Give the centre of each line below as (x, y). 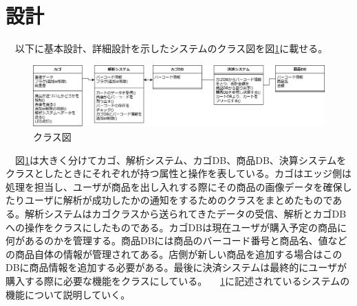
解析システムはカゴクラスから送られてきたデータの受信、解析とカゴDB (185, 213)
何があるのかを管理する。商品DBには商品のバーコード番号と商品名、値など (176, 240)
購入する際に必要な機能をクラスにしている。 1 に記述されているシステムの (178, 280)
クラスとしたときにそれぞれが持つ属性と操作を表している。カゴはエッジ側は (179, 173)
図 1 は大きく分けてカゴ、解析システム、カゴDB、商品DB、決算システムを (181, 160)
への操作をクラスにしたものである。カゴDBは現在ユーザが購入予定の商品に (176, 227)
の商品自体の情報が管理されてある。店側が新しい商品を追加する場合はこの (174, 254)
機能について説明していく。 (68, 294)
